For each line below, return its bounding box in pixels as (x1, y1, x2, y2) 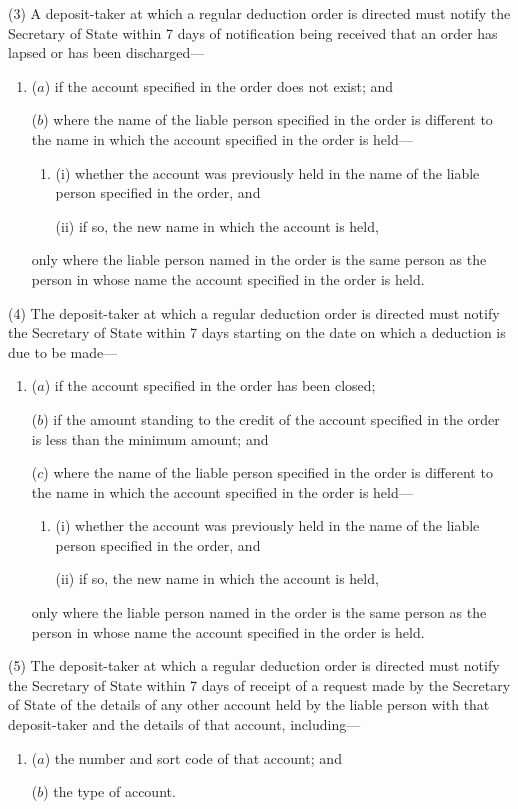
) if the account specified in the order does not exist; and (44, 75, 394, 96)
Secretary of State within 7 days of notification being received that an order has (8, 22, 498, 43)
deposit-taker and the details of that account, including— (8, 714, 361, 735)
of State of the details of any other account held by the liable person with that (8, 694, 490, 715)
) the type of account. (43, 781, 176, 802)
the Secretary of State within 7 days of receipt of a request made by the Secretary (8, 674, 511, 695)
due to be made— (8, 341, 118, 362)
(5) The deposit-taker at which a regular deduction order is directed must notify (8, 655, 500, 676)
